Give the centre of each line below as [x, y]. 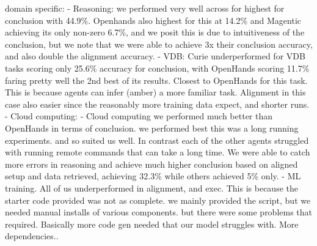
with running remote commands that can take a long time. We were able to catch [158, 152]
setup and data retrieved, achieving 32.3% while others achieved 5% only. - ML [153, 176]
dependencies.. [32, 236]
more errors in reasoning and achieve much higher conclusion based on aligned [151, 164]
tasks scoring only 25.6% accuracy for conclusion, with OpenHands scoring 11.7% [157, 68]
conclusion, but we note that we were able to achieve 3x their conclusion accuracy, [159, 44]
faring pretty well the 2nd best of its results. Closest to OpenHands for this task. [156, 80]
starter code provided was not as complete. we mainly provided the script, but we [158, 200]
